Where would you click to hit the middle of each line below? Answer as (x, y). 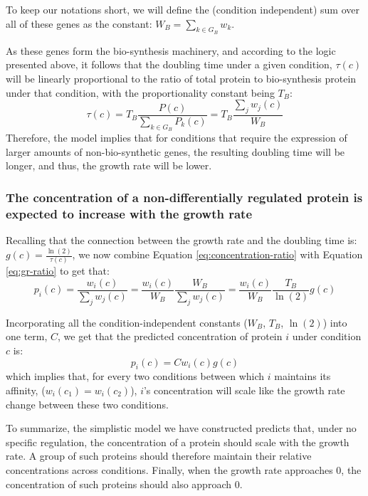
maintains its (303, 376)
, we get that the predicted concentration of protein (170, 336)
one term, (27, 336)
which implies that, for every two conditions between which (135, 376)
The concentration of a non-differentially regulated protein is (184, 197)
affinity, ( (26, 390)
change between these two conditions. (87, 404)
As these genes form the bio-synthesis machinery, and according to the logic (171, 50)
